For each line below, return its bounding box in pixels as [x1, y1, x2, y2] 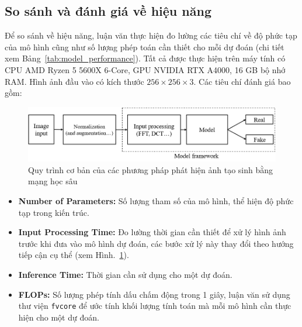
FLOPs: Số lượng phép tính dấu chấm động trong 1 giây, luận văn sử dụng [18, 288, 290, 300]
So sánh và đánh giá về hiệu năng [5, 2, 211, 20]
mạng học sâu [28, 175, 78, 187]
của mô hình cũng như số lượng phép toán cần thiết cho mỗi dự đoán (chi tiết [5, 40, 284, 53]
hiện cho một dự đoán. [18, 311, 99, 323]
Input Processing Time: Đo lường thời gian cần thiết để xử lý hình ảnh [18, 226, 286, 238]
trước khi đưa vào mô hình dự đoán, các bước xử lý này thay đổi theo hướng [18, 237, 294, 249]
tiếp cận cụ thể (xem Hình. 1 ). [18, 249, 129, 261]
